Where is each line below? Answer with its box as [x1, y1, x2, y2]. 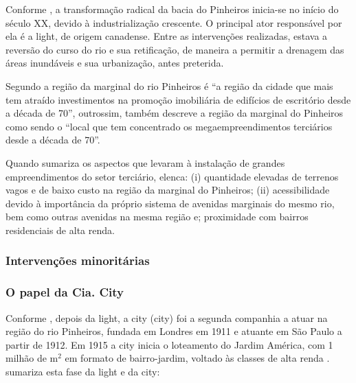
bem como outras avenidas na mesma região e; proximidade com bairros [5, 209, 309, 224]
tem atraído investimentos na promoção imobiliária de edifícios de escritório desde [5, 92, 351, 106]
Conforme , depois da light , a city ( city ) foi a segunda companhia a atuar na [5, 310, 328, 325]
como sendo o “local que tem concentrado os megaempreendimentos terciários [5, 119, 333, 133]
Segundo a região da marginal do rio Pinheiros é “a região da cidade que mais [5, 78, 333, 93]
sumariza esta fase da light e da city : [5, 364, 160, 378]
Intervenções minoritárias [5, 252, 150, 269]
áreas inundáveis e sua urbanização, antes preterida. [5, 56, 224, 70]
